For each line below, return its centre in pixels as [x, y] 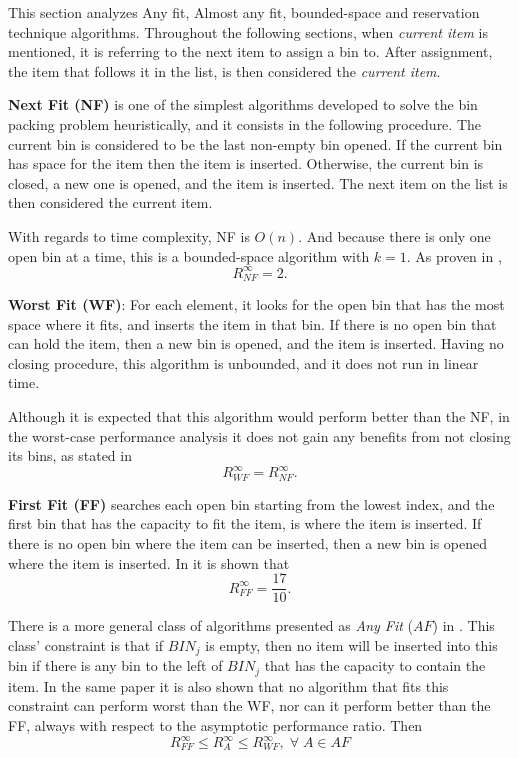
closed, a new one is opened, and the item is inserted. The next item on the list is [258, 182]
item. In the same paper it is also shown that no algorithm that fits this [228, 685]
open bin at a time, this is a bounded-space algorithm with [189, 255]
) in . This [463, 625]
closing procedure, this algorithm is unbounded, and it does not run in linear [243, 362]
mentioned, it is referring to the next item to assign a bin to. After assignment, [250, 51]
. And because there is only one [394, 235]
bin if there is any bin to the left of [115, 665]
